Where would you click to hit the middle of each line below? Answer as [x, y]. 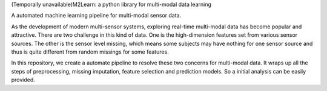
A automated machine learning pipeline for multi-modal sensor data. [96, 16]
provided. [23, 80]
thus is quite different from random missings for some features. [90, 52]
